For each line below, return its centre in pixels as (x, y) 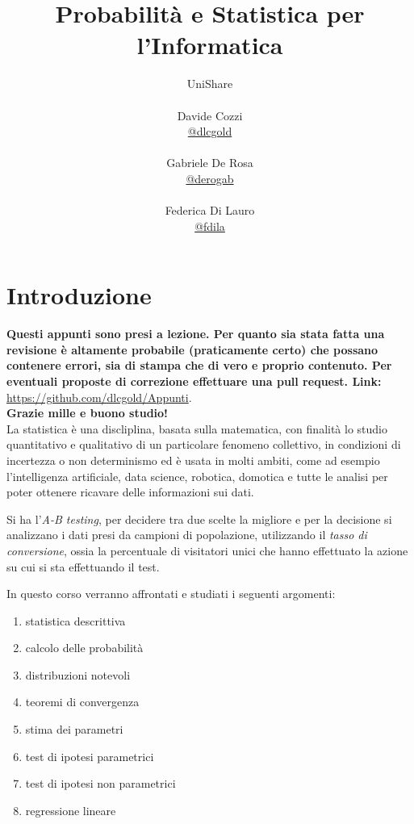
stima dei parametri (74, 729)
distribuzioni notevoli (78, 674)
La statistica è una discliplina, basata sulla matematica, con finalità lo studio (197, 428)
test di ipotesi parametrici (90, 756)
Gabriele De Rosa (210, 163)
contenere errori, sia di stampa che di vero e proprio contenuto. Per (199, 365)
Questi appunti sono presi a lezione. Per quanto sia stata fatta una (196, 334)
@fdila (210, 226)
